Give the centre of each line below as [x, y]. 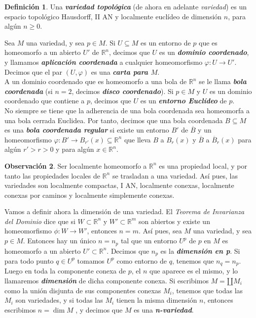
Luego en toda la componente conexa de [65, 271]
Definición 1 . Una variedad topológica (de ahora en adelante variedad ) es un [126, 6]
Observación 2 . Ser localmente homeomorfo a [76, 165]
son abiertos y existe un [174, 221]
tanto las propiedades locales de [52, 175]
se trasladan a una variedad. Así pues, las [175, 175]
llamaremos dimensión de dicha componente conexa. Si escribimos [107, 281]
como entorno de [142, 260]
